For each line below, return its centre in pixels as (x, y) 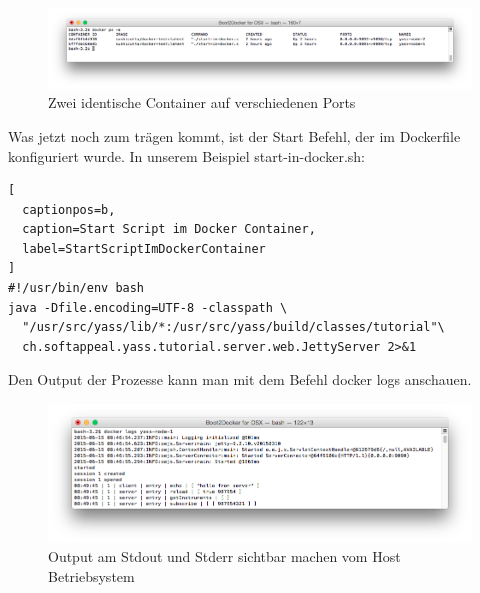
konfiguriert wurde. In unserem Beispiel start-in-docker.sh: (186, 155)
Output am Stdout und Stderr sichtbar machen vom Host (224, 556)
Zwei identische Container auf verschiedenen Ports (202, 102)
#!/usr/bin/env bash (76, 288)
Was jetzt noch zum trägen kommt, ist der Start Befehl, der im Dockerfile (234, 135)
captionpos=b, (69, 209)
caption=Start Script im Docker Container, (169, 229)
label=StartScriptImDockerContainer (144, 248)
